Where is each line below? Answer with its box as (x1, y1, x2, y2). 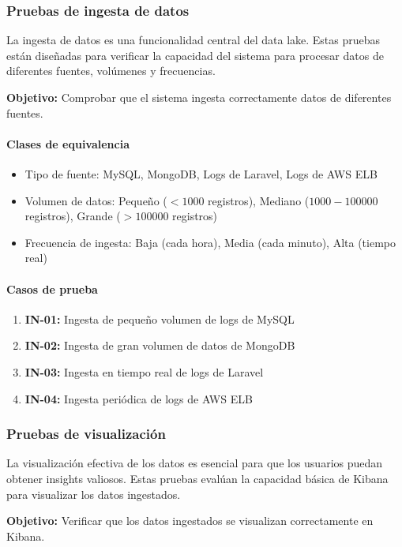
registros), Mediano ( (208, 192, 310, 208)
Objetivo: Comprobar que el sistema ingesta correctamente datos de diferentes (6, 89, 392, 105)
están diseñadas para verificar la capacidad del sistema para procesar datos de (6, 47, 384, 63)
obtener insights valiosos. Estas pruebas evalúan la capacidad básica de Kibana (6, 470, 389, 486)
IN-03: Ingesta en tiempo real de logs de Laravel (24, 363, 264, 380)
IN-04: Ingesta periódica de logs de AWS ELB (24, 390, 253, 407)
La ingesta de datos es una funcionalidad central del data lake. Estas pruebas (6, 32, 381, 48)
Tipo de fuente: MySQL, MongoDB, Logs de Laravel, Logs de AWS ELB (24, 165, 378, 182)
